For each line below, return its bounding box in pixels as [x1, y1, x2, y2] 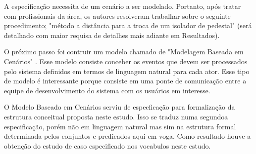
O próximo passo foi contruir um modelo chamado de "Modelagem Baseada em [4, 46, 244, 57]
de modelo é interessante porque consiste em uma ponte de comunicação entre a [4, 76, 247, 86]
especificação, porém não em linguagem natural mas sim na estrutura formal [4, 121, 236, 131]
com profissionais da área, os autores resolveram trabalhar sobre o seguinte [4, 10, 231, 21]
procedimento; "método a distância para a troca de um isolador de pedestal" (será [4, 20, 252, 31]
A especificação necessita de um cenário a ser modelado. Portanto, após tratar [4, 1, 241, 11]
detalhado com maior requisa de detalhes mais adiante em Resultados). [4, 30, 220, 40]
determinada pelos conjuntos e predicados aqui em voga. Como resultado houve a [4, 131, 251, 141]
